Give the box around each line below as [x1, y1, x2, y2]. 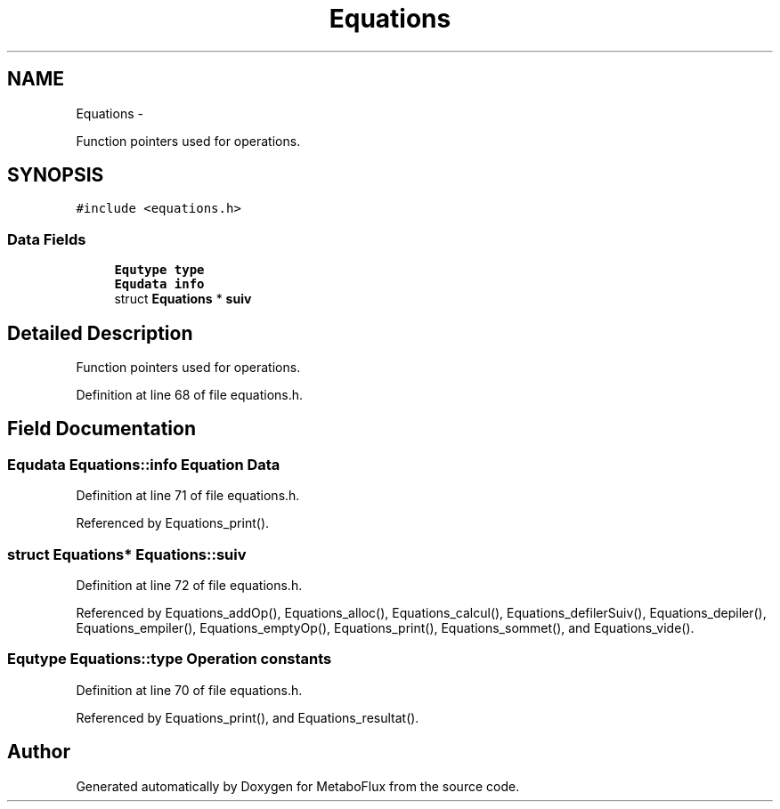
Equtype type [114, 263, 205, 278]
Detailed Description [7, 321, 193, 344]
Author [7, 740, 70, 764]
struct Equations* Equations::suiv [7, 545, 247, 563]
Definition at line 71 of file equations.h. [76, 488, 300, 504]
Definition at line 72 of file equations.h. [76, 578, 303, 593]
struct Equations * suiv [114, 291, 252, 307]
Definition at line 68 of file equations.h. [76, 387, 304, 403]
